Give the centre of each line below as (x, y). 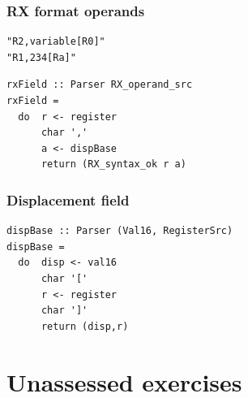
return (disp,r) (85, 326)
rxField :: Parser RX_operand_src (100, 85)
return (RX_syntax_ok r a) (113, 164)
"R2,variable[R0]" (56, 42)
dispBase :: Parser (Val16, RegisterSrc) (120, 231)
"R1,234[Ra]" (41, 57)
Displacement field (68, 199)
